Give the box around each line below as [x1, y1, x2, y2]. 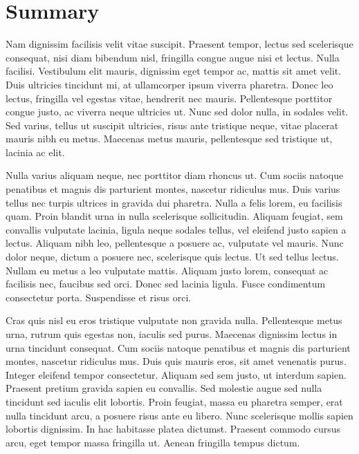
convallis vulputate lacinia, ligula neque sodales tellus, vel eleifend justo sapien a [6, 222, 347, 236]
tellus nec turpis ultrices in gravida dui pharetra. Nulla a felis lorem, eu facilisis [6, 195, 342, 209]
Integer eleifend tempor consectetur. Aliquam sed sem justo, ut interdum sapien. [6, 367, 347, 381]
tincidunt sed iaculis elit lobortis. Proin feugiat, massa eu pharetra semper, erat [6, 394, 343, 408]
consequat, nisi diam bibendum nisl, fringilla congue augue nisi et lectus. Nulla [6, 50, 340, 64]
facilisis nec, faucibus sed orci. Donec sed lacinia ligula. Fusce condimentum [6, 276, 326, 291]
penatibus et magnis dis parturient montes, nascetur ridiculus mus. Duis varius [6, 182, 340, 196]
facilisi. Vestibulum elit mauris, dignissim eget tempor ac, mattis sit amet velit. [6, 64, 342, 78]
